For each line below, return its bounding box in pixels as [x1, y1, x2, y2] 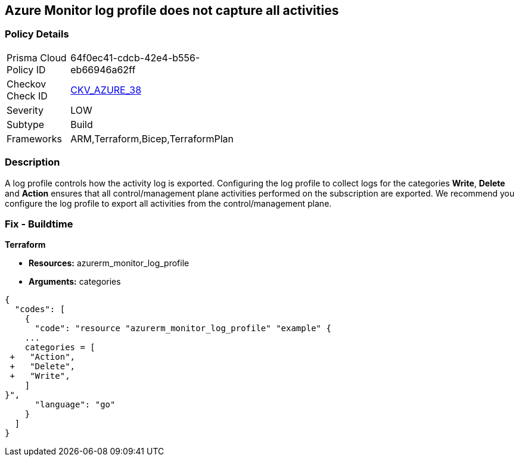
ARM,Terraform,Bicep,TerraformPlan [70, 132, 234, 145]
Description [5, 156, 60, 169]
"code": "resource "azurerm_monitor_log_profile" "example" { [35, 323, 331, 334]
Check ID [7, 89, 48, 102]
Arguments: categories [29, 276, 121, 287]
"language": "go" [35, 400, 116, 410]
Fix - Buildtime [5, 217, 73, 230]
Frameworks [7, 132, 62, 145]
